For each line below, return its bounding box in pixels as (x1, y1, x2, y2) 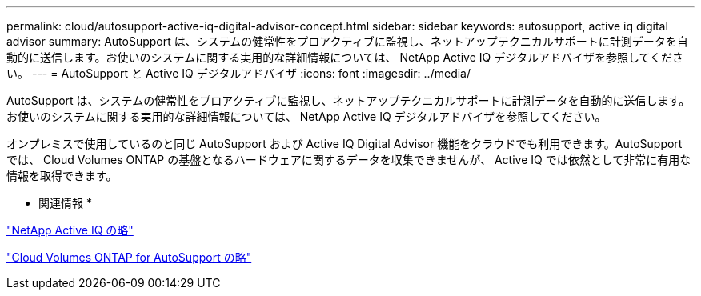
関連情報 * (38, 196, 92, 210)
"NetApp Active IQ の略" (6, 223, 134, 237)
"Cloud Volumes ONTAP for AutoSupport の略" (6, 250, 252, 264)
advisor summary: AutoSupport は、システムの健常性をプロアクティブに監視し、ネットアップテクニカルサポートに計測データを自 (6, 34, 688, 48)
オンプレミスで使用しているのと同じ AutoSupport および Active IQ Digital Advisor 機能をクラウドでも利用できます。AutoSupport (6, 137, 683, 150)
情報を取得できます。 (6, 169, 118, 182)
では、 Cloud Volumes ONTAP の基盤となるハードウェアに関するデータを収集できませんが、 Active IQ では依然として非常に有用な (6, 153, 691, 166)
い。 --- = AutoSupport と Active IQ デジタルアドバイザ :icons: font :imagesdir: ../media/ (6, 66, 471, 80)
